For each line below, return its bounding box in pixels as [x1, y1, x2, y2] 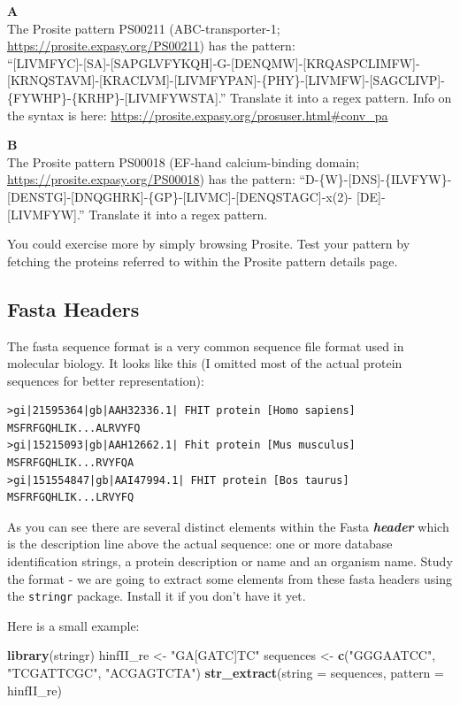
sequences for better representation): [7, 371, 204, 389]
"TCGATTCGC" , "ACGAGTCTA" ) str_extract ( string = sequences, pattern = [7, 664, 444, 682]
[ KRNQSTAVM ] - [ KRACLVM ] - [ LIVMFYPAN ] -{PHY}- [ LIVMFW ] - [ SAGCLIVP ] [7, 71, 441, 89]
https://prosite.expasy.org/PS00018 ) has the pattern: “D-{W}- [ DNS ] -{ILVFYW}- [7, 170, 452, 188]
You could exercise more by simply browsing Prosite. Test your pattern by [7, 234, 410, 253]
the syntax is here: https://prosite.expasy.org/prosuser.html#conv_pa [7, 105, 388, 124]
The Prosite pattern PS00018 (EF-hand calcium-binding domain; [7, 152, 360, 171]
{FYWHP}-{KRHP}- [7, 88, 125, 106]
